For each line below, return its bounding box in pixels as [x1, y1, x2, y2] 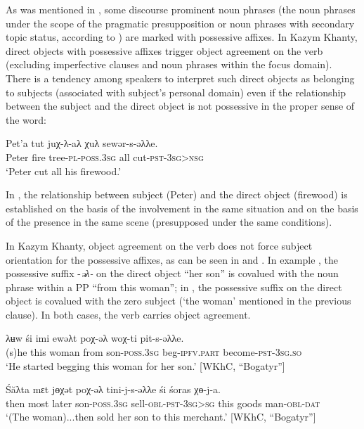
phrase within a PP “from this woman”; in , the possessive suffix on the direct [6, 279, 342, 294]
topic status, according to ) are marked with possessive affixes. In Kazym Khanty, [6, 30, 358, 44]
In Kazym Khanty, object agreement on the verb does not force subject [6, 238, 313, 252]
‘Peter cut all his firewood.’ [6, 163, 122, 178]
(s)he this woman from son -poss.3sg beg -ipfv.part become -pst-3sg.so [6, 345, 302, 359]
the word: [6, 112, 46, 127]
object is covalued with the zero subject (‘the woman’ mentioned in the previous [6, 293, 351, 308]
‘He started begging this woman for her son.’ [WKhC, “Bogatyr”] [6, 358, 285, 373]
